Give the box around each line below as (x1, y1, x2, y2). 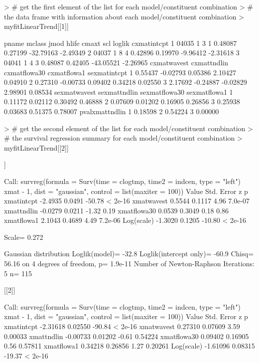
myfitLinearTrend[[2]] (4, 142, 69, 153)
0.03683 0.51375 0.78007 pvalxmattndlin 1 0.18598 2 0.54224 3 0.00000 (4, 106, 219, 116)
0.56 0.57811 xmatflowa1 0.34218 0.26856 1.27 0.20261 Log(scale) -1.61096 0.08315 (4, 341, 255, 351)
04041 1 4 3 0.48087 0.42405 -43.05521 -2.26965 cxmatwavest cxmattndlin (4, 57, 228, 67)
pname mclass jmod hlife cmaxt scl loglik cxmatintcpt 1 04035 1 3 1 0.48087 (4, 37, 237, 48)
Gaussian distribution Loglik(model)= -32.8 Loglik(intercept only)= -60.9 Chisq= (4, 248, 254, 259)
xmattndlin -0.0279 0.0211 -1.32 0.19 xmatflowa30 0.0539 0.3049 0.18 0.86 (4, 205, 229, 215)
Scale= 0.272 (4, 231, 43, 242)
